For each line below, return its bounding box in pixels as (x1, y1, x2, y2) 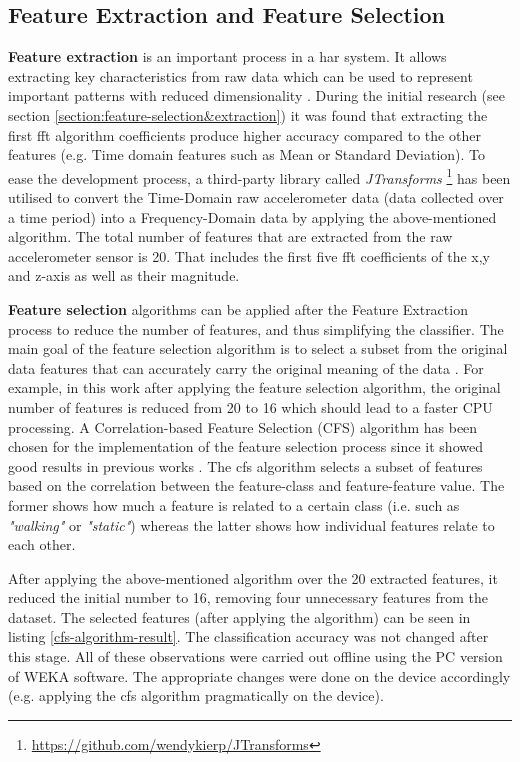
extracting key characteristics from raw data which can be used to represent (8, 65, 473, 86)
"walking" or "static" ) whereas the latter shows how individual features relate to (8, 514, 495, 535)
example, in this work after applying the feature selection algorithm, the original (8, 377, 501, 398)
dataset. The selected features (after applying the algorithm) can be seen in (8, 606, 471, 627)
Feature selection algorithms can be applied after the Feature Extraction (8, 298, 468, 319)
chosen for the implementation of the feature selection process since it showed (8, 436, 483, 457)
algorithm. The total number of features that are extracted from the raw (8, 226, 453, 247)
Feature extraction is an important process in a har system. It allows (8, 46, 447, 67)
